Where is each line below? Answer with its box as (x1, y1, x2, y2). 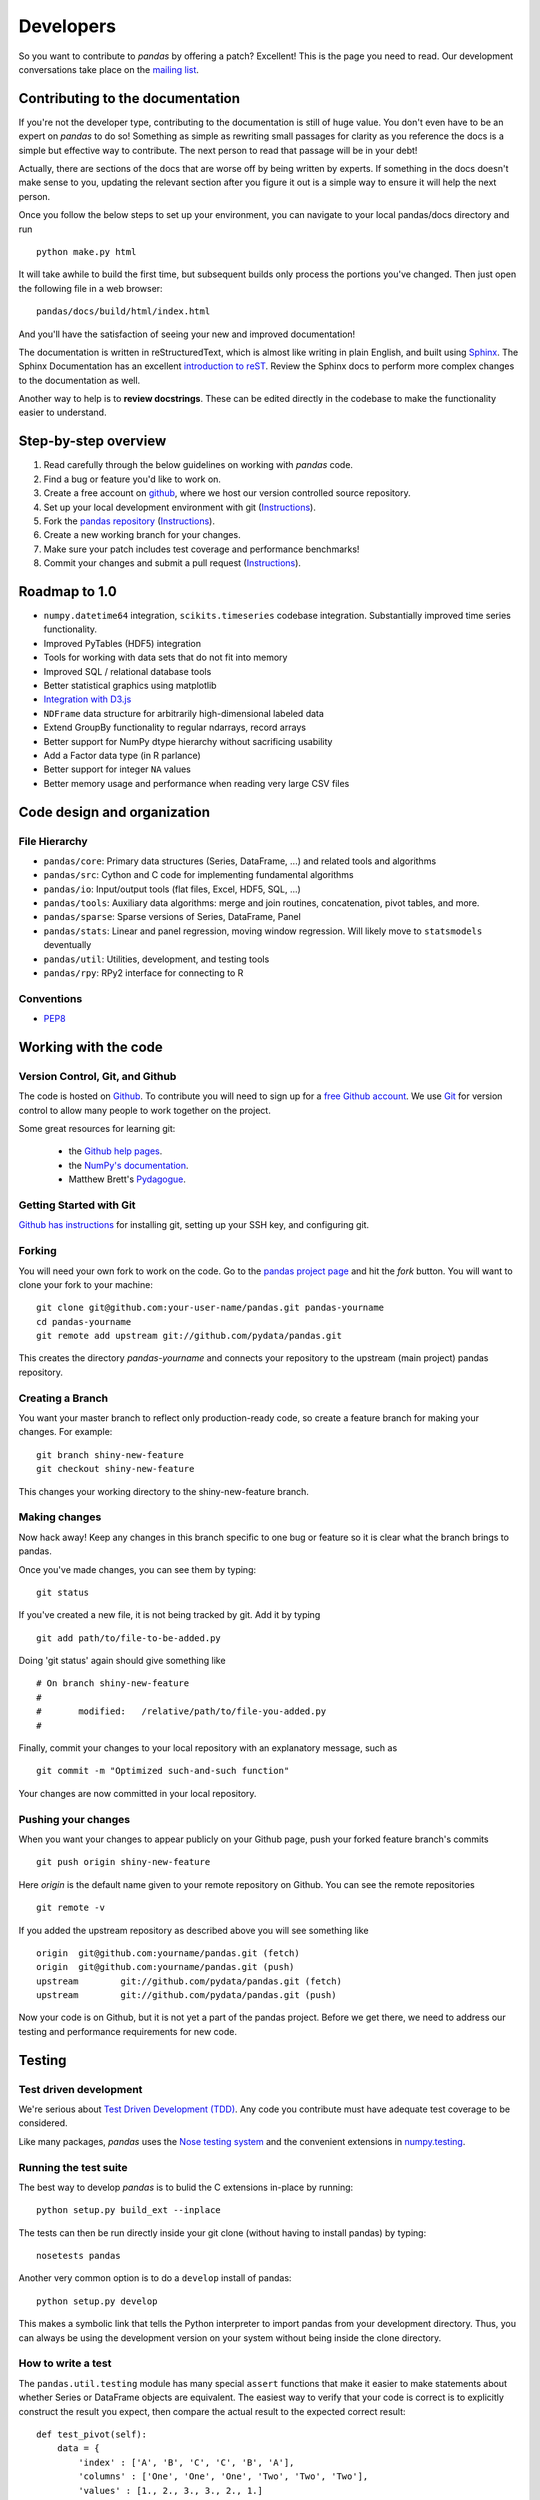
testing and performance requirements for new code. (18, 2025, 237, 2037)
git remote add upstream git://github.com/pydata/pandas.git (36, 1330, 342, 1342)
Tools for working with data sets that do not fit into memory (43, 651, 288, 664)
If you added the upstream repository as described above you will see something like (18, 1924, 369, 1936)
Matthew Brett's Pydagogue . (68, 1173, 187, 1185)
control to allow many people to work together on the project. (18, 1104, 272, 1116)
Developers (18, 15, 117, 37)
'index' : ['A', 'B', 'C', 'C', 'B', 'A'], (78, 2456, 295, 2468)
